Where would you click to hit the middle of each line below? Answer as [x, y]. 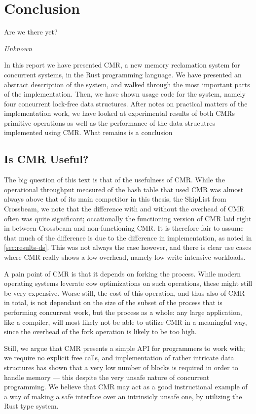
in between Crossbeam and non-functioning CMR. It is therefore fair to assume [124, 228]
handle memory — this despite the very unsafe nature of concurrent [107, 377]
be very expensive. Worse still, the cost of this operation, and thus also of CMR [125, 293]
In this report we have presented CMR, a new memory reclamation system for [122, 65]
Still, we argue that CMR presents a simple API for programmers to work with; [125, 348]
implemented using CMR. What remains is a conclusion [88, 132]
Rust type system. [31, 406]
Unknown [18, 48]
